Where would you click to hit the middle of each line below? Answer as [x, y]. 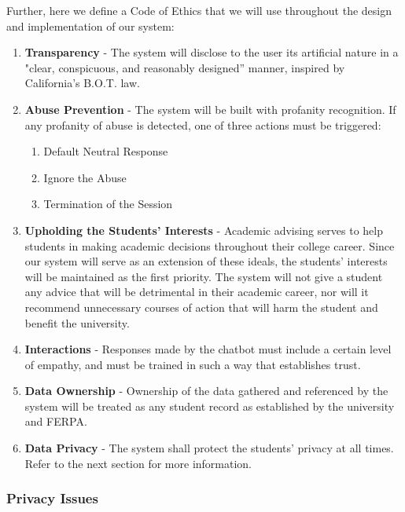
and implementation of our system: [90, 26]
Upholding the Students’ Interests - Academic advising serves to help [204, 230]
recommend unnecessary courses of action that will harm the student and [201, 307]
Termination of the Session [108, 204]
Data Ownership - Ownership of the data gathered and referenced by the [206, 391]
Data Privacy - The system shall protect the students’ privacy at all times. [209, 448]
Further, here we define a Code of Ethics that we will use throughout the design [199, 10]
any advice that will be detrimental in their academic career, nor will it [197, 292]
